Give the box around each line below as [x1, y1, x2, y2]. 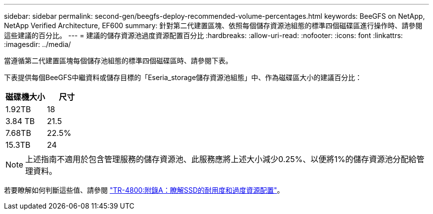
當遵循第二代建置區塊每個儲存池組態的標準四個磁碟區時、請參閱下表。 [4, 56, 232, 65]
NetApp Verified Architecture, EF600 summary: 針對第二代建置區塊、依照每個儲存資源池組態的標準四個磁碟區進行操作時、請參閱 [4, 21, 423, 30]
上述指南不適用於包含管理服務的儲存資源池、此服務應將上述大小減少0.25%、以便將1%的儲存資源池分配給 [25, 154, 417, 164]
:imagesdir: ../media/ [4, 40, 71, 48]
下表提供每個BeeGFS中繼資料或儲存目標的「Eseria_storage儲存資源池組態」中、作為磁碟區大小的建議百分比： [4, 73, 362, 82]
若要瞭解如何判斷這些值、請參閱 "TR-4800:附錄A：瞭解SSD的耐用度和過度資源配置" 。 [4, 186, 284, 194]
